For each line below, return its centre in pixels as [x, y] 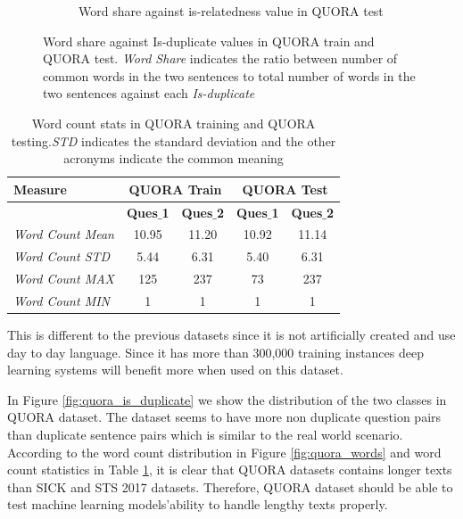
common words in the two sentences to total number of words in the [229, 75]
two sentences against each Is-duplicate [149, 93]
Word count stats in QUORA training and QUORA [174, 123]
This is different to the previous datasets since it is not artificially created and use [231, 335]
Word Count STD [62, 256]
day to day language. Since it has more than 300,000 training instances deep [215, 352]
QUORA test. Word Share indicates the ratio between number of [220, 58]
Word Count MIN [62, 300]
